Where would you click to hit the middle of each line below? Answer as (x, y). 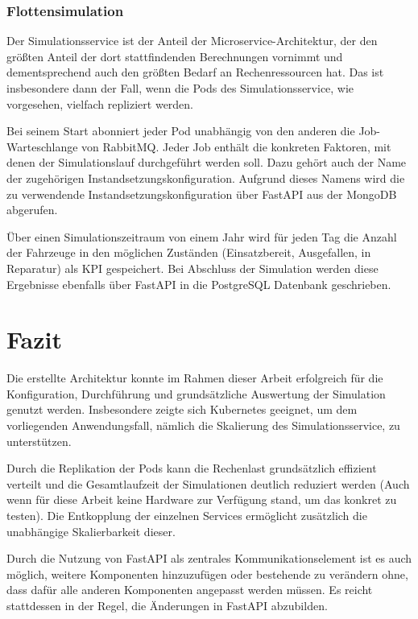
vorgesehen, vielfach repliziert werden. (100, 103)
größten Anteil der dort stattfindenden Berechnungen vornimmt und (175, 56)
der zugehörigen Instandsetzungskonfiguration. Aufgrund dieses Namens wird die (206, 177)
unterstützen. (39, 441)
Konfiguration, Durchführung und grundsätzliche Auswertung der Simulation (196, 393)
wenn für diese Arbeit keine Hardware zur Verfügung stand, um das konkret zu (202, 499)
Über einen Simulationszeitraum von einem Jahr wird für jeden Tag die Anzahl (202, 236)
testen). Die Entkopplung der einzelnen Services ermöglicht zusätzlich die (187, 515)
